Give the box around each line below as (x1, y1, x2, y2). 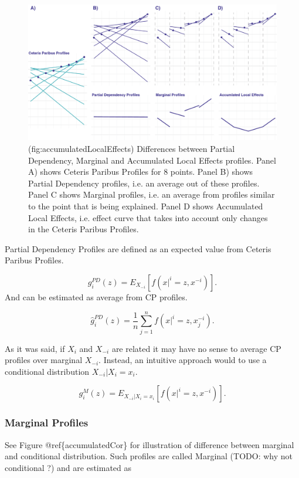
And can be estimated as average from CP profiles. (5, 290, 188, 303)
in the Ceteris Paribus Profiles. (28, 223, 139, 235)
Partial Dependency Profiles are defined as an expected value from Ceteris (5, 242, 271, 255)
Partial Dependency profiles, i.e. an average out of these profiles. (28, 177, 260, 189)
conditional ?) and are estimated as (5, 461, 132, 473)
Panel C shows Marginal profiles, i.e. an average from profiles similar (28, 188, 275, 201)
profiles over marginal (5, 354, 83, 366)
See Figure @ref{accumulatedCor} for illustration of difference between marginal (5, 438, 294, 450)
